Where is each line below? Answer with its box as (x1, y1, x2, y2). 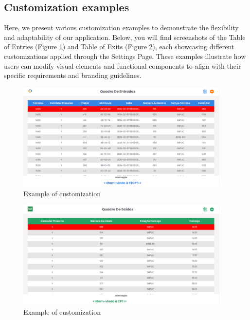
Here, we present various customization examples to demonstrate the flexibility (4, 22, 239, 33)
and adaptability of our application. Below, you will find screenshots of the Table (4, 32, 246, 42)
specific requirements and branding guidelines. (4, 70, 142, 80)
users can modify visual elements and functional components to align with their (4, 60, 241, 71)
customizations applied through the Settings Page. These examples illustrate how (4, 51, 246, 61)
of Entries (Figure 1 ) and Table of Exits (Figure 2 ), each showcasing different (4, 41, 234, 52)
